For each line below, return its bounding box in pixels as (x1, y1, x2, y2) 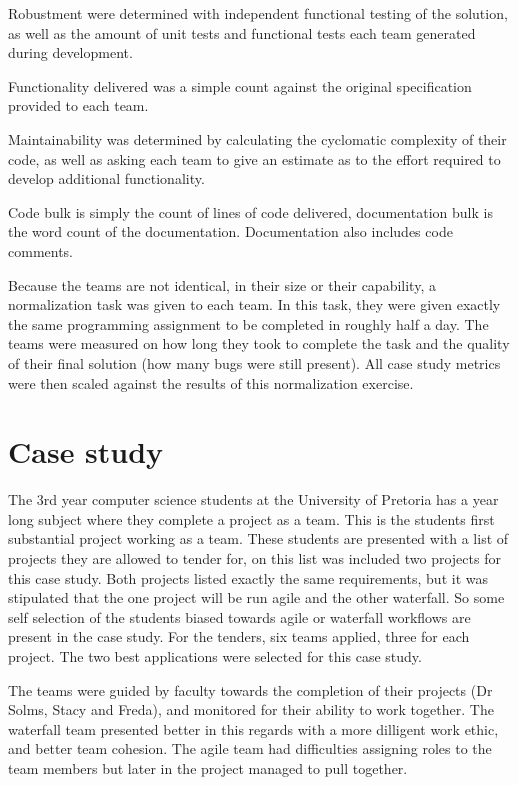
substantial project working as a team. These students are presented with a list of (8, 528, 509, 549)
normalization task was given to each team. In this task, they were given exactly (8, 294, 501, 315)
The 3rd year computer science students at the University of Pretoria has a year (8, 489, 499, 510)
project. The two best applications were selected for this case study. (8, 645, 422, 666)
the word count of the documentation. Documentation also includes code (8, 221, 453, 242)
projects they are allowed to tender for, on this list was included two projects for (8, 548, 501, 568)
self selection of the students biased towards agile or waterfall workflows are (8, 606, 471, 627)
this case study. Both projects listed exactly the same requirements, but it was (8, 567, 488, 588)
